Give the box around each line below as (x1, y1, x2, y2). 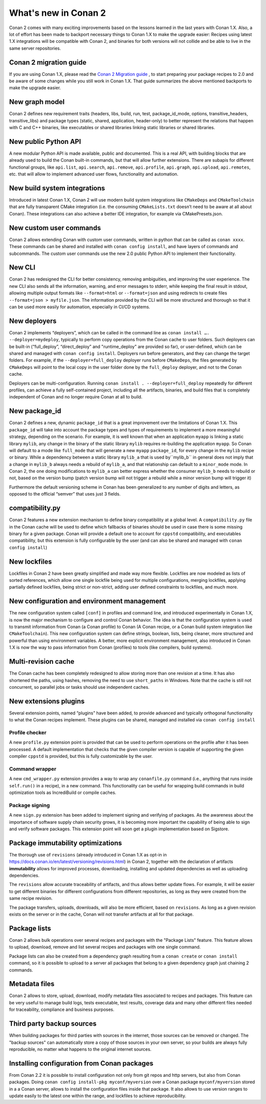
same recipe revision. (9, 895, 53, 901)
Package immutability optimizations (9, 839, 122, 847)
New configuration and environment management (9, 597, 166, 605)
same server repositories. (9, 45, 61, 51)
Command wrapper (9, 765, 57, 772)
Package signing (9, 802, 50, 809)
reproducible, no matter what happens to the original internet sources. (9, 1046, 152, 1052)
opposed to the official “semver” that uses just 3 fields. (9, 491, 121, 497)
